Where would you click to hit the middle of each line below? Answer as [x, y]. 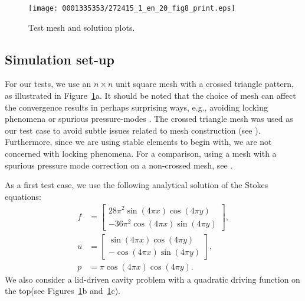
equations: [23, 196]
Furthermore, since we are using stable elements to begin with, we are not [138, 142]
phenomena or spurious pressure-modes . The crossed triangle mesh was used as [149, 119]
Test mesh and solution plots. [82, 27]
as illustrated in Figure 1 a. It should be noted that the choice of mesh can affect [150, 96]
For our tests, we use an [48, 84]
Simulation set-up [60, 59]
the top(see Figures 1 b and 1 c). [63, 291]
